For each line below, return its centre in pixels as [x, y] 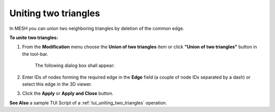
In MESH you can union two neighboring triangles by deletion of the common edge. [97, 28]
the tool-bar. [35, 54]
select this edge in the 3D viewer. [57, 84]
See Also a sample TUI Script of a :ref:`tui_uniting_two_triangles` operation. [88, 103]
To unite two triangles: [34, 38]
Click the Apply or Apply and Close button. [68, 93]
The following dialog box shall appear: [75, 65]
